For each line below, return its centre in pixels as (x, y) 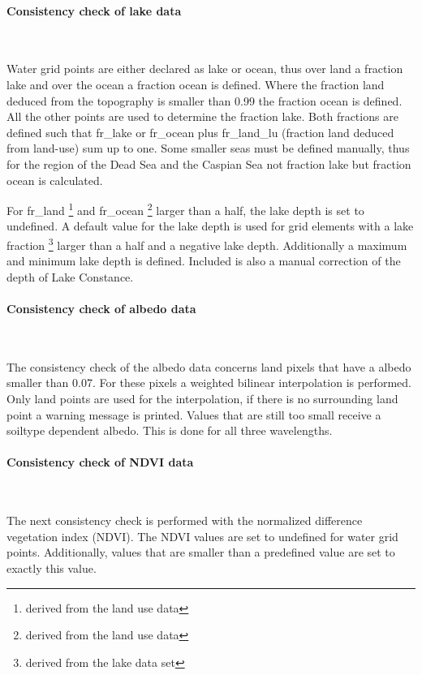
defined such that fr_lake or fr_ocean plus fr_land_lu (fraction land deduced (200, 132)
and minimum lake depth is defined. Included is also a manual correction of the (204, 261)
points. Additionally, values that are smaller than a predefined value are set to (201, 552)
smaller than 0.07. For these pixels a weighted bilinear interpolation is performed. (209, 383)
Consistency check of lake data (94, 10)
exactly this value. (52, 568)
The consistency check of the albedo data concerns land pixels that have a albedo (209, 366)
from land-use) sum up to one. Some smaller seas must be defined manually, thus (208, 148)
